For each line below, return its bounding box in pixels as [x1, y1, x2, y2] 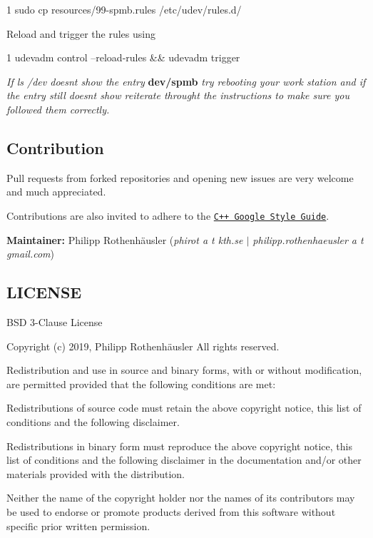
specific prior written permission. [6, 518, 150, 533]
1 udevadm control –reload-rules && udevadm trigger [6, 50, 240, 65]
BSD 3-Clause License [6, 315, 103, 329]
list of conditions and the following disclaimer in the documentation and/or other [6, 452, 362, 467]
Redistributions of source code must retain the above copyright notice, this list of [6, 400, 362, 415]
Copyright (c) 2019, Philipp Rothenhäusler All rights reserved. [6, 338, 280, 353]
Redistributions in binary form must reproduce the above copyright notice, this [6, 438, 352, 453]
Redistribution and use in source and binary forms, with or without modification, [6, 362, 362, 377]
